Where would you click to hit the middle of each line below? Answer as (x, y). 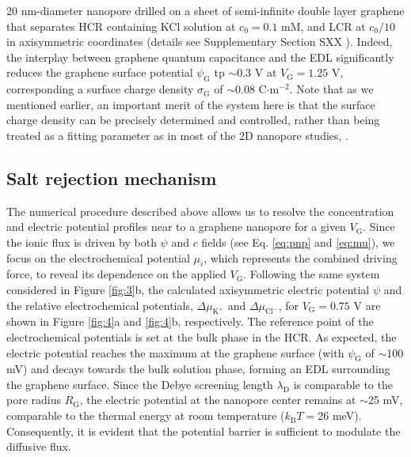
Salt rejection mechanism (112, 178)
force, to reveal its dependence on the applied (116, 274)
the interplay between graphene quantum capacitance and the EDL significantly (200, 57)
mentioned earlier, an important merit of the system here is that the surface (191, 104)
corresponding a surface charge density (100, 89)
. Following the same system (312, 274)
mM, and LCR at (323, 26)
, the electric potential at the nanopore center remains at (218, 400)
